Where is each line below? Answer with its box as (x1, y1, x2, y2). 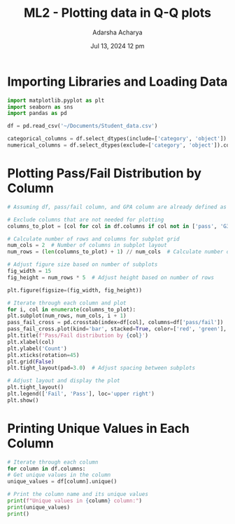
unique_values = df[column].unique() (7, 478, 117, 485)
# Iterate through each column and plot (7, 300, 127, 307)
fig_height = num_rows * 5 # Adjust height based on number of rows (7, 274, 215, 281)
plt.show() (7, 396, 39, 404)
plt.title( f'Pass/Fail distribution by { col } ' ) (7, 332, 149, 339)
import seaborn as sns (7, 103, 73, 110)
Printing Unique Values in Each (7, 420, 190, 436)
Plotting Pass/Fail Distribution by (7, 166, 201, 182)
